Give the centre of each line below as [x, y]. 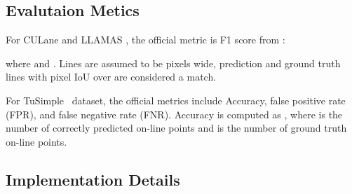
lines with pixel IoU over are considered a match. [111, 77]
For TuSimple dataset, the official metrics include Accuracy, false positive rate [176, 100]
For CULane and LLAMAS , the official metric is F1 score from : [145, 40]
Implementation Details [93, 179]
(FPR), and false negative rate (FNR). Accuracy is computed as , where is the [174, 114]
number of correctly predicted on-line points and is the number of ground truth [176, 128]
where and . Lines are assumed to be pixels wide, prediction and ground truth [173, 63]
